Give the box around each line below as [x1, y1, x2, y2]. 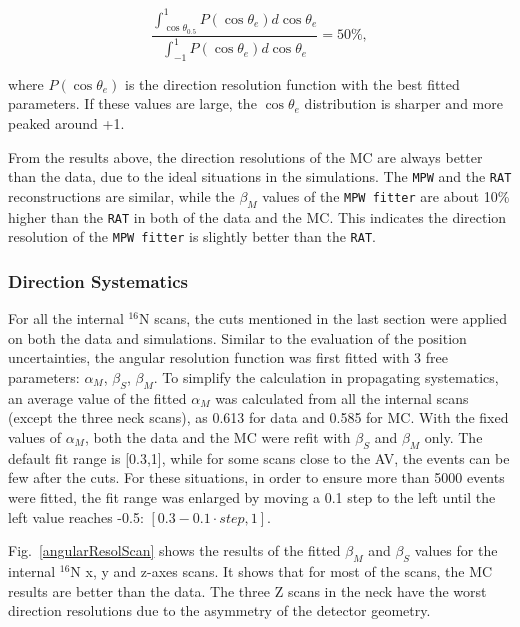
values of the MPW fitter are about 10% [262, 185, 510, 206]
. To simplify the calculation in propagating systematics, [153, 367, 499, 388]
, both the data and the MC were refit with [84, 427, 351, 447]
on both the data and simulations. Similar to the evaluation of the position [8, 327, 467, 348]
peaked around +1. [8, 113, 125, 134]
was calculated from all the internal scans [215, 387, 469, 408]
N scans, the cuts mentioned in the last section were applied [139, 308, 507, 329]
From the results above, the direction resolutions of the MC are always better [8, 146, 483, 167]
